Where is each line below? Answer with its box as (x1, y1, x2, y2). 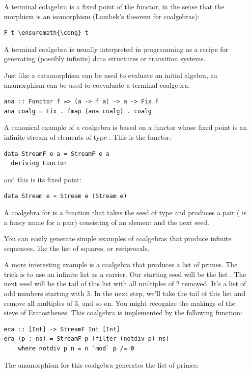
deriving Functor (11, 160, 67, 167)
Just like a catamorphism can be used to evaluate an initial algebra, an (4, 70, 218, 80)
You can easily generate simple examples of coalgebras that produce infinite (4, 233, 232, 244)
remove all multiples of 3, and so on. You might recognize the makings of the (4, 298, 235, 308)
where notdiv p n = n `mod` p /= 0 (18, 345, 134, 352)
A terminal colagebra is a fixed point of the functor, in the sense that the (4, 1, 224, 11)
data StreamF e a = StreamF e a (4, 150, 110, 157)
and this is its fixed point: (4, 174, 82, 184)
